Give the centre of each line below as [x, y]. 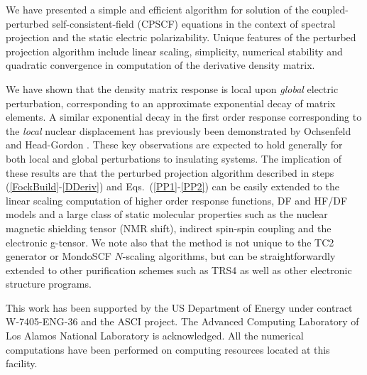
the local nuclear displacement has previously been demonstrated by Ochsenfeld [179, 130]
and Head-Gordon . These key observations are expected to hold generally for [174, 145]
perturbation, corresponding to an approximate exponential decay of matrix [171, 103]
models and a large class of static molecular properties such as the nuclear [167, 214]
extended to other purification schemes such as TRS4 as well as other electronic [179, 270]
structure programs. [49, 284]
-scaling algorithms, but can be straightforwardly [229, 256]
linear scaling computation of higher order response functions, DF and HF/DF [177, 200]
